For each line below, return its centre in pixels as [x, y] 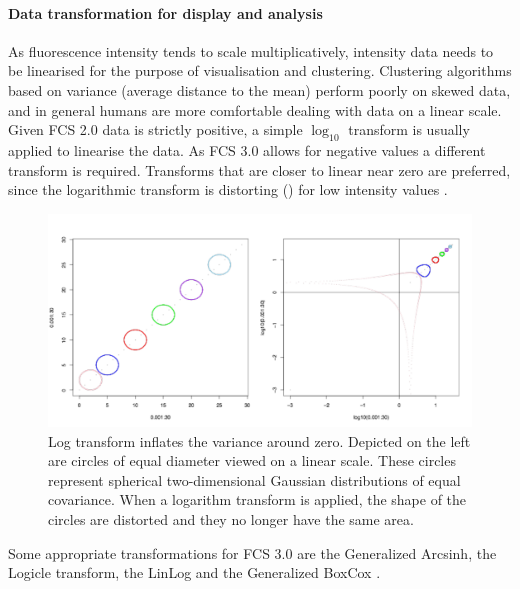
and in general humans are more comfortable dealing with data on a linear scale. [255, 109]
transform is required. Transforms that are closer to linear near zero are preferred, [259, 169]
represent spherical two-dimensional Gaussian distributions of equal [254, 479]
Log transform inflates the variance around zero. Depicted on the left [259, 440]
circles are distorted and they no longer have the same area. [231, 518]
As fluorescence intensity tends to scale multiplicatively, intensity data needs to [251, 50]
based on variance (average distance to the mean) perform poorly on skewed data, [259, 89]
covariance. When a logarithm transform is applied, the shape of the [257, 499]
